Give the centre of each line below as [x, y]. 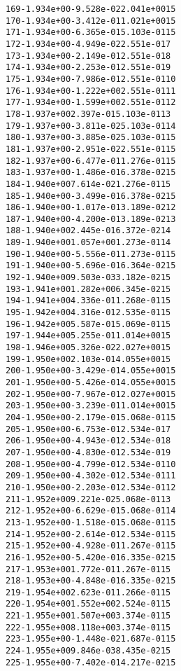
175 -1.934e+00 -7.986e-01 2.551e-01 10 [91, 79]
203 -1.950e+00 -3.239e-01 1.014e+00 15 [91, 406]
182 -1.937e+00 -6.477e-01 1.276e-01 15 [91, 161]
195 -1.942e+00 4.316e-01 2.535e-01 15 [88, 313]
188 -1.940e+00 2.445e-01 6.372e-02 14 [88, 231]
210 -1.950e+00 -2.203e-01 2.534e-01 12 [91, 487]
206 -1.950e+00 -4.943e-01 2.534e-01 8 [88, 441]
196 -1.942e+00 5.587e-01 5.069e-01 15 [88, 324]
